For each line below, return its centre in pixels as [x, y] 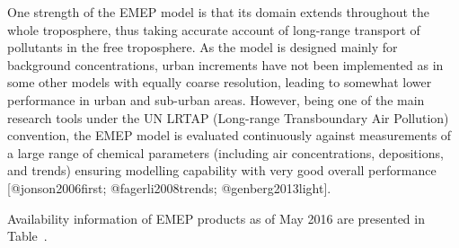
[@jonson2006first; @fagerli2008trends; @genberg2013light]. [169, 187]
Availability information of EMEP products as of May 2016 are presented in [216, 218]
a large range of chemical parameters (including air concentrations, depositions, [225, 152]
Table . [27, 236]
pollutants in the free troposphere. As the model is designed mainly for [203, 47]
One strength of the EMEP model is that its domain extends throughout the [219, 12]
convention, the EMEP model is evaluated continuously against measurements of [229, 135]
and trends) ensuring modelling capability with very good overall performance [222, 170]
